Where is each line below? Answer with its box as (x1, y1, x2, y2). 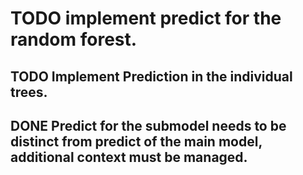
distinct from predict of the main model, (10, 133, 263, 150)
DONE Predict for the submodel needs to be (10, 117, 287, 134)
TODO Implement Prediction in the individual (10, 68, 293, 85)
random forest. (10, 28, 138, 51)
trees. (10, 83, 48, 101)
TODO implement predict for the (10, 7, 282, 30)
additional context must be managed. (10, 148, 248, 166)
